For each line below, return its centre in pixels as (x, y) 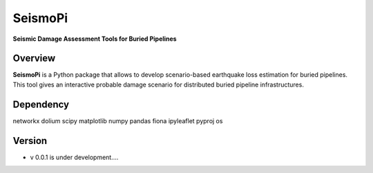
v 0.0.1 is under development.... (74, 157)
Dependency (41, 104)
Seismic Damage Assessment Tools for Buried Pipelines (95, 39)
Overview (34, 58)
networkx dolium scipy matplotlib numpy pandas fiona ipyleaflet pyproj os (118, 120)
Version (30, 141)
